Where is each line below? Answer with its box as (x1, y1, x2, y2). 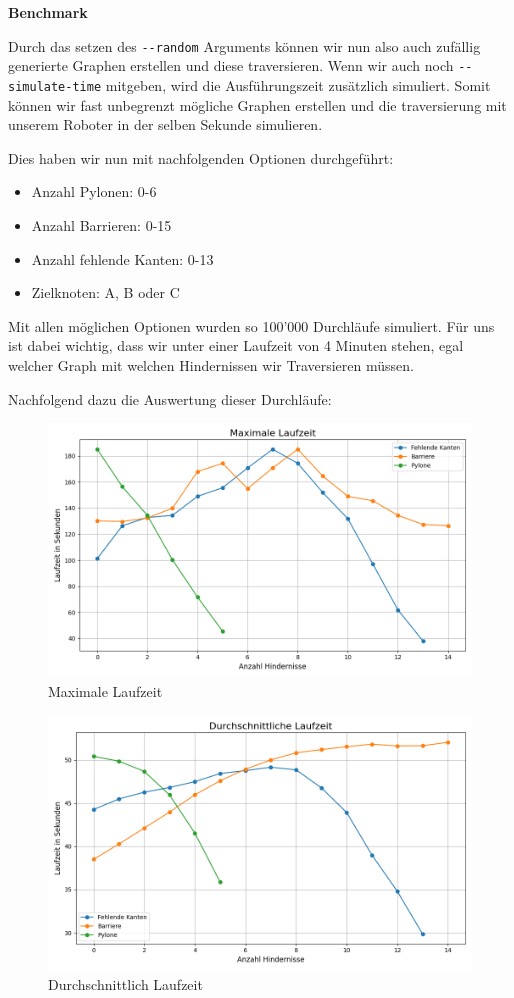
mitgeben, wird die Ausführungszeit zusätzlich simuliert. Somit (105, 74, 491, 95)
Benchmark (8, 2, 88, 22)
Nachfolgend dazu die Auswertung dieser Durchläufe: (8, 388, 332, 409)
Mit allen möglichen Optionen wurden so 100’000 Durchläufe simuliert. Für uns (8, 315, 495, 336)
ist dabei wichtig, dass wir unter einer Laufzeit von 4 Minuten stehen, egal (8, 335, 464, 356)
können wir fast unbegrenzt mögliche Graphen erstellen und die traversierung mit (8, 94, 507, 115)
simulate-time (8, 79, 102, 94)
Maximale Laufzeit (48, 681, 163, 702)
